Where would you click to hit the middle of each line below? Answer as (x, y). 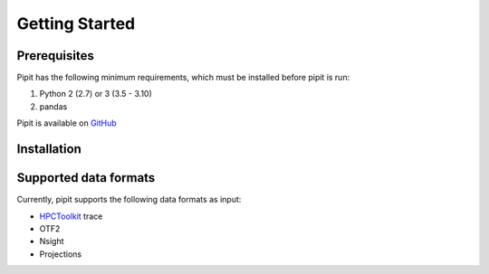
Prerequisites (55, 56)
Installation (49, 149)
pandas (53, 106)
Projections (60, 254)
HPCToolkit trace (71, 216)
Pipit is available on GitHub (67, 123)
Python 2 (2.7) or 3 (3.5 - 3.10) (96, 94)
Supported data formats (86, 178)
